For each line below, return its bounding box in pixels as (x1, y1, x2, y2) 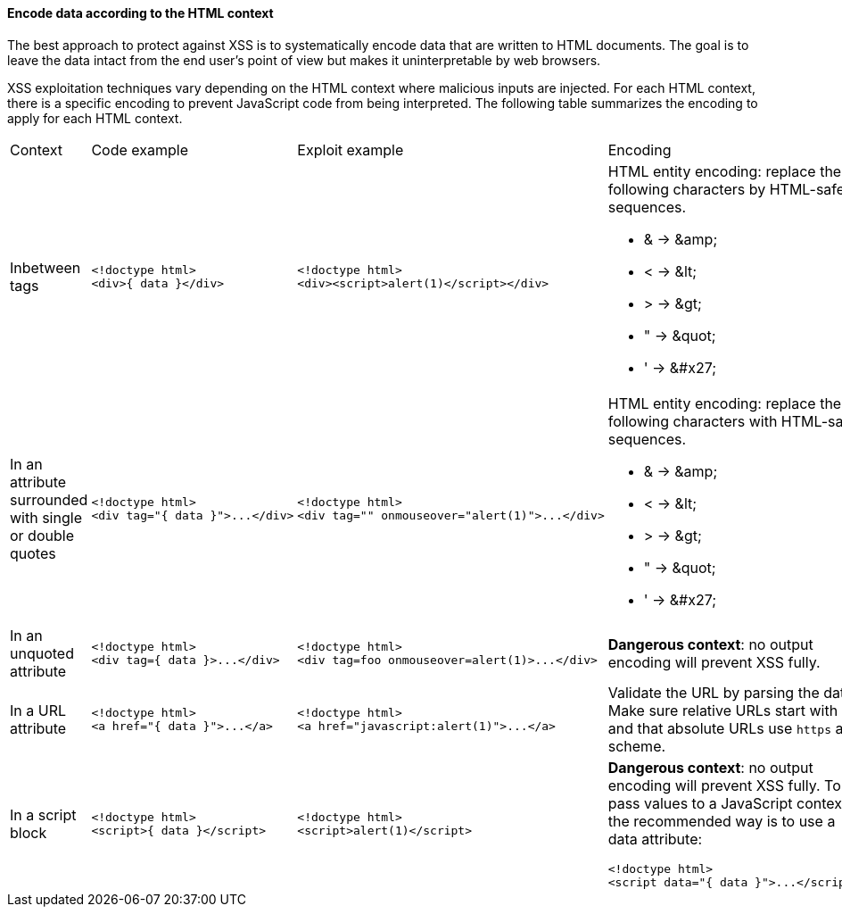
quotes (10, 544, 56, 562)
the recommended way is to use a (607, 811, 836, 830)
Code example (91, 140, 188, 159)
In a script (10, 805, 77, 824)
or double (10, 526, 74, 544)
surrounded (10, 490, 88, 509)
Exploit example (297, 140, 404, 159)
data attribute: (607, 829, 703, 848)
